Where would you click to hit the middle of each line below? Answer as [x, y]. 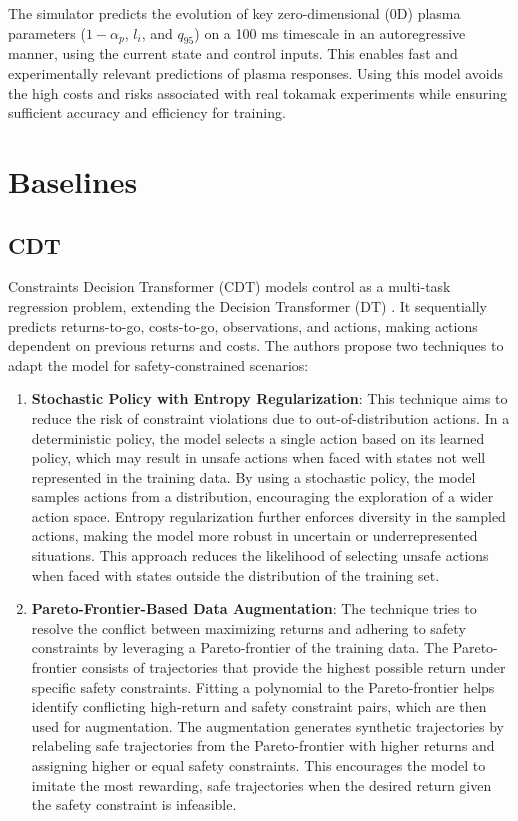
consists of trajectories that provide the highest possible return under [293, 667]
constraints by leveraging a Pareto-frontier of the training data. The [240, 647]
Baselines [73, 180]
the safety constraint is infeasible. [134, 804]
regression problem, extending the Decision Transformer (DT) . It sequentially [247, 305]
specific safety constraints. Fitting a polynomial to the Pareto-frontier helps [263, 686]
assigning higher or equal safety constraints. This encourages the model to [258, 765]
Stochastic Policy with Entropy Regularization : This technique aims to [269, 398]
